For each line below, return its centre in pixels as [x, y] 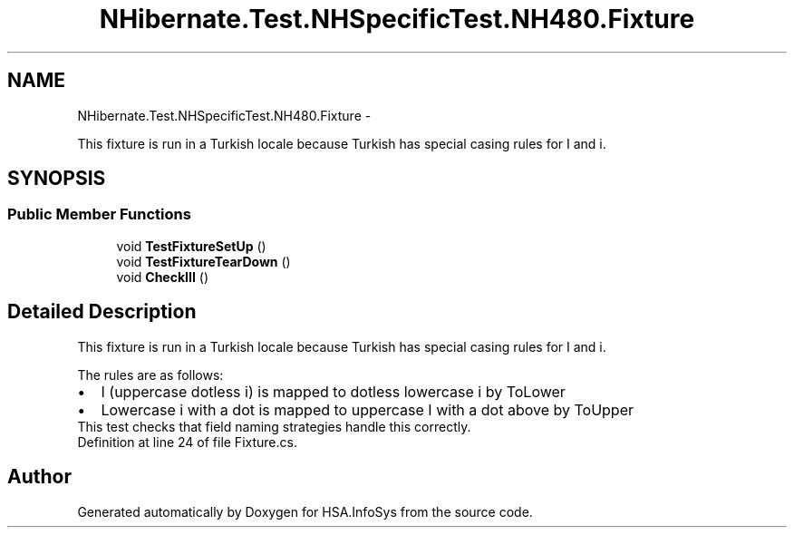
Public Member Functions [99, 214]
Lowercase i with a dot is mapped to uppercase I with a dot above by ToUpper [368, 409]
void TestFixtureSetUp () [191, 246]
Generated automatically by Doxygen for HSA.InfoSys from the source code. [305, 511]
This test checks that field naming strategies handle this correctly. [274, 426]
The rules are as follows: [150, 374]
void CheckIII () [162, 277]
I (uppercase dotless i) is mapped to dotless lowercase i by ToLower [333, 391]
